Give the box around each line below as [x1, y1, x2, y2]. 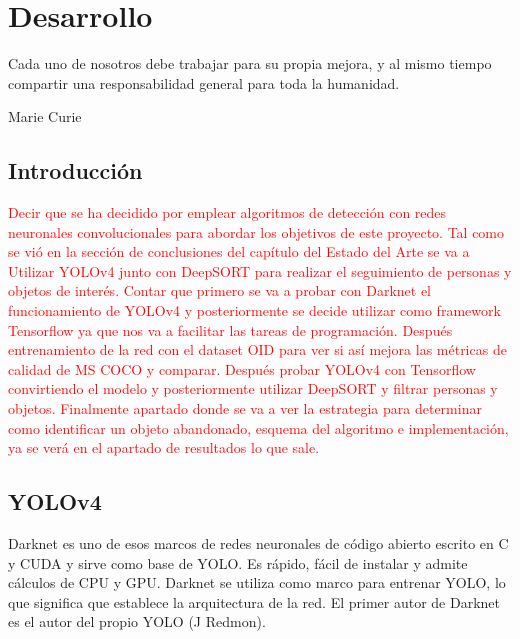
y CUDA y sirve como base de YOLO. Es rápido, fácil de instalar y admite [8, 552, 468, 573]
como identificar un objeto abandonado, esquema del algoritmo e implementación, [8, 417, 509, 438]
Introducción [8, 155, 143, 186]
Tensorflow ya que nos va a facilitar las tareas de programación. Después [8, 319, 453, 340]
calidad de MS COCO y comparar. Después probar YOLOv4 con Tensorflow [8, 358, 476, 379]
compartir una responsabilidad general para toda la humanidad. [8, 72, 400, 93]
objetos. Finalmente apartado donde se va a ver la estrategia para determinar [8, 398, 482, 419]
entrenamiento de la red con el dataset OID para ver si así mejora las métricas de [8, 339, 507, 360]
